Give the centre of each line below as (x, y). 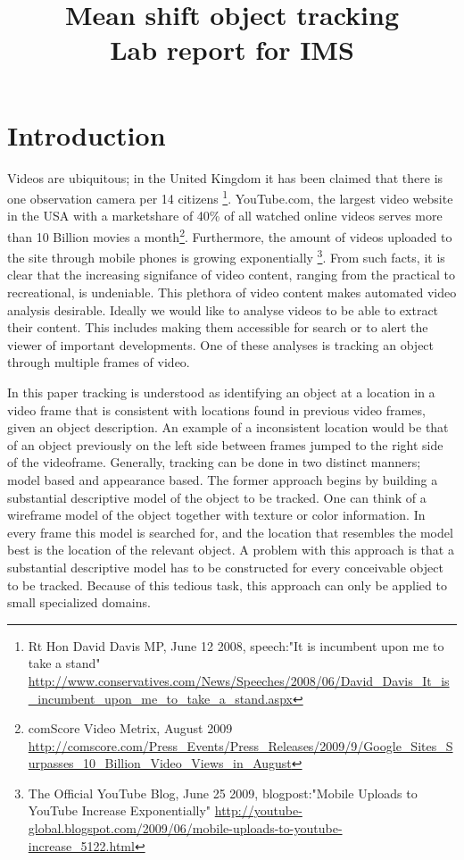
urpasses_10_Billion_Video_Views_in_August (160, 763)
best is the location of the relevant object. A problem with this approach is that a (231, 550)
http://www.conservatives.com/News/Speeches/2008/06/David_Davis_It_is (239, 680)
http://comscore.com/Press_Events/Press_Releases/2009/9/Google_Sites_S (240, 745)
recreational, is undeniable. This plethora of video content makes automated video (232, 292)
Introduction (87, 134)
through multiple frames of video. (99, 362)
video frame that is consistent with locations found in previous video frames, (216, 409)
